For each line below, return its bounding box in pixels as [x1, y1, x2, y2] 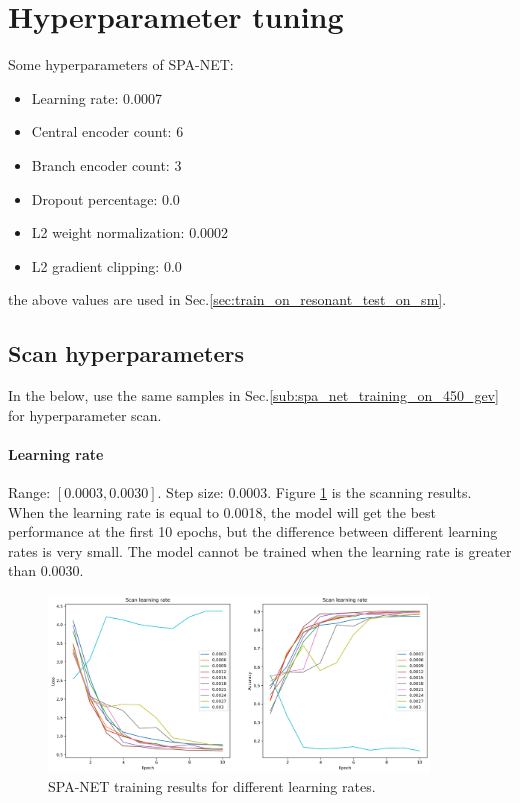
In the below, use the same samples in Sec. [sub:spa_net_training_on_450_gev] [8, 385, 499, 406]
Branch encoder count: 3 [31, 154, 182, 175]
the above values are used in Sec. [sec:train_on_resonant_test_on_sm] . [8, 289, 447, 310]
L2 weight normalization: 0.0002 [31, 222, 229, 243]
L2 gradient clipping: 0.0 [31, 255, 182, 276]
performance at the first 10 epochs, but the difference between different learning [8, 521, 498, 542]
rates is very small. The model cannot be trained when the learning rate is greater [8, 540, 512, 561]
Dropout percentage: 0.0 [31, 188, 180, 209]
